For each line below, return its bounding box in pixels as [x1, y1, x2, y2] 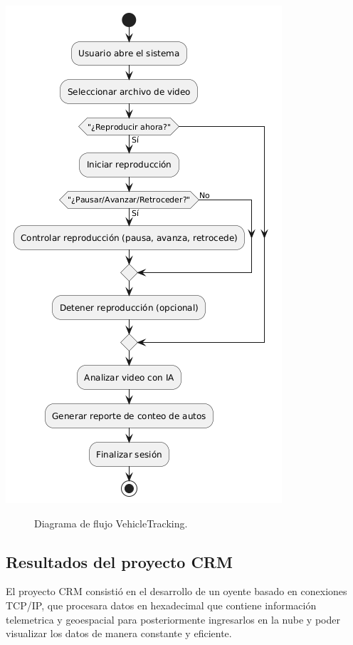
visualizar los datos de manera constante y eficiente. [6, 626, 232, 641]
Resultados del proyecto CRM [6, 550, 233, 572]
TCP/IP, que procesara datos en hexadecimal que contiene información [6, 597, 317, 612]
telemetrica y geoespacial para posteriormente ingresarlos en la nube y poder [6, 612, 340, 626]
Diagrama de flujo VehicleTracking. [34, 515, 188, 530]
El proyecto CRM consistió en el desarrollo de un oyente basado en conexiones [6, 584, 347, 599]
